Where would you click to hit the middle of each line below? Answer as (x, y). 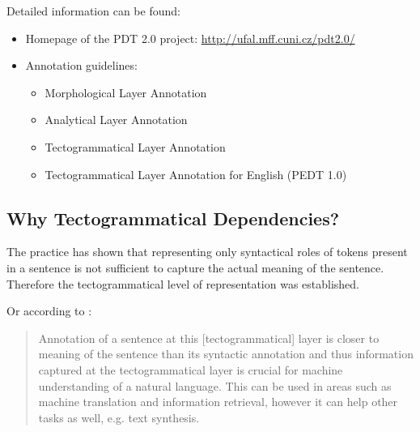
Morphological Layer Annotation (126, 92)
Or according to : (49, 311)
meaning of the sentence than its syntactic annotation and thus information (226, 354)
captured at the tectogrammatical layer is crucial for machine (191, 369)
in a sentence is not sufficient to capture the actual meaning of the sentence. (195, 267)
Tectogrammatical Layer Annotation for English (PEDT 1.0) (196, 174)
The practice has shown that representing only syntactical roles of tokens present (207, 252)
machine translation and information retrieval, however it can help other (218, 402)
